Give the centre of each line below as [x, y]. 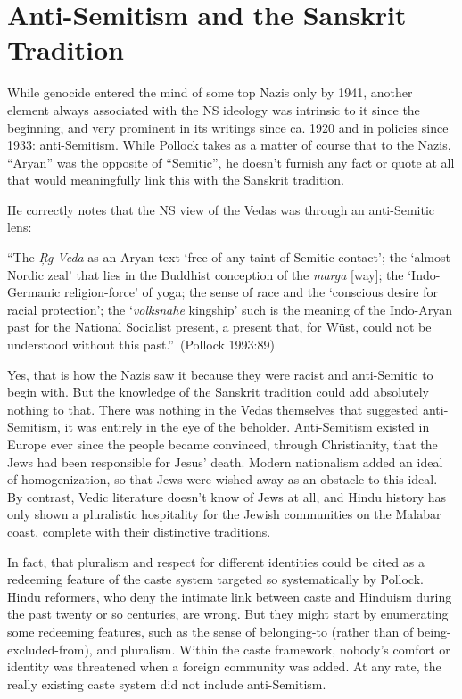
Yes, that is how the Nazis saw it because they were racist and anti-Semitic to [220, 374]
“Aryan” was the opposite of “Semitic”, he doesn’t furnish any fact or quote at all [231, 162]
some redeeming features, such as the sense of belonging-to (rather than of [210, 631]
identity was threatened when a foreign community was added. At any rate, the [224, 666]
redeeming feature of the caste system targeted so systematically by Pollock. [215, 579]
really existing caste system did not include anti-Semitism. [167, 683]
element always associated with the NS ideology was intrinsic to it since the [214, 109]
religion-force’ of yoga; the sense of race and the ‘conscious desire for [251, 292]
